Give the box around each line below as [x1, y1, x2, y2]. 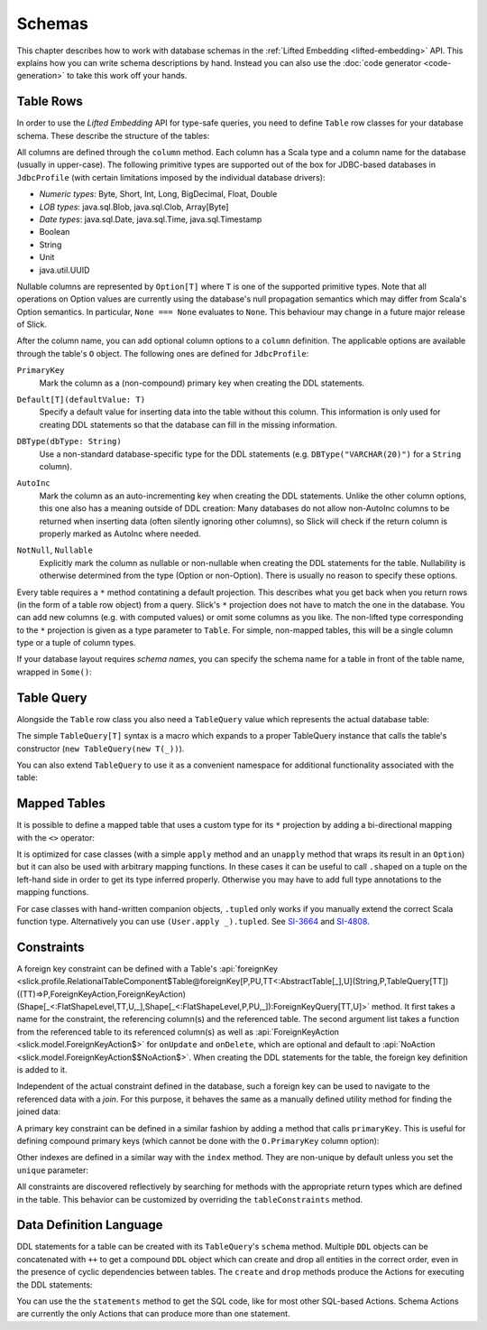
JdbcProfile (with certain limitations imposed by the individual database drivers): [16, 172, 326, 182]
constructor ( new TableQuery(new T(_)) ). [16, 743, 185, 754]
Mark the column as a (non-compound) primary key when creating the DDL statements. [39, 377, 365, 388]
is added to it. [16, 1065, 68, 1074]
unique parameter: [16, 1165, 89, 1176]
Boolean [39, 227, 70, 237]
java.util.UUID [39, 265, 90, 275]
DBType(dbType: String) [16, 436, 122, 447]
